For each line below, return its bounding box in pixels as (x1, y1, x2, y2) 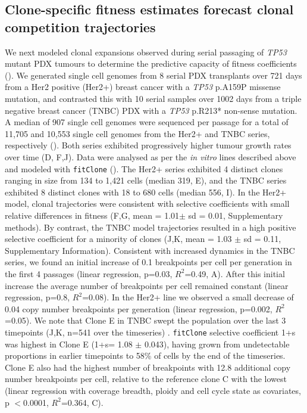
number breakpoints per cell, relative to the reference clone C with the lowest (5, 372, 287, 385)
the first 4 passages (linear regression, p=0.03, (5, 267, 173, 280)
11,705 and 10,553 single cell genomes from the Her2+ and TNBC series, (5, 127, 270, 139)
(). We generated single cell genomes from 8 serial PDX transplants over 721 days (5, 69, 302, 81)
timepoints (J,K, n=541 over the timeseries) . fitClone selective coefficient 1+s (5, 325, 296, 338)
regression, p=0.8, (5, 291, 70, 303)
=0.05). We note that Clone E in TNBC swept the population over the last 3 (5, 314, 286, 327)
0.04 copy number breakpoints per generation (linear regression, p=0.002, (5, 302, 272, 315)
